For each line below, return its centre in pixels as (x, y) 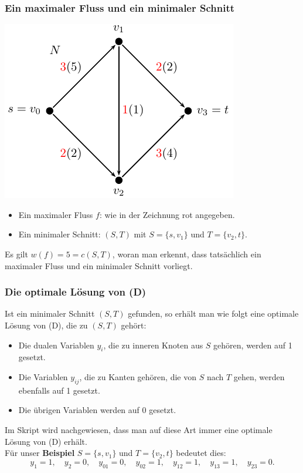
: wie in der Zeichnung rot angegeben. (167, 214)
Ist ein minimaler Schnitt (50, 313)
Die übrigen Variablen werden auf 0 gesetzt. (97, 410)
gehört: (134, 325)
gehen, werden (259, 376)
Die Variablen (43, 376)
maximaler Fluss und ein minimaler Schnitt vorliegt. (99, 265)
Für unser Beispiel (40, 453)
